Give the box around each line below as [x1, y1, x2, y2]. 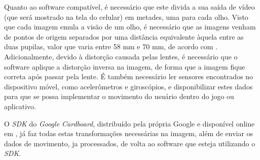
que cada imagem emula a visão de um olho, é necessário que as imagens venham [4, 21, 256, 32]
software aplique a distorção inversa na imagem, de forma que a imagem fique [4, 61, 245, 72]
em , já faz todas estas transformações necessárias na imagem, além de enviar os [4, 128, 253, 139]
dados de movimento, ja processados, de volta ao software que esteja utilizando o [4, 138, 255, 148]
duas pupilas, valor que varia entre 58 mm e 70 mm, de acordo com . [4, 41, 218, 52]
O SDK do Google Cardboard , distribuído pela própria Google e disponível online [4, 118, 255, 129]
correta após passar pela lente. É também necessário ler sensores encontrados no [4, 71, 253, 82]
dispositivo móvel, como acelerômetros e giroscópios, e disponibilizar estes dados [4, 81, 253, 91]
